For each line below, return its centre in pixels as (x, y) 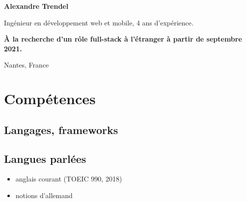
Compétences (50, 99)
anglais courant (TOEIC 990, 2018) (69, 179)
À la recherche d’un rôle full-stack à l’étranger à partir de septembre (123, 39)
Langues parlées (45, 158)
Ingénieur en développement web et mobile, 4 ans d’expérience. (99, 22)
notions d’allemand (44, 195)
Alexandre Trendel (36, 6)
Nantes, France (27, 65)
